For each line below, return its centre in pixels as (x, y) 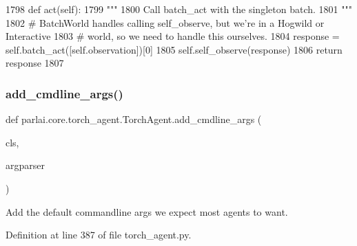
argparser (25, 165)
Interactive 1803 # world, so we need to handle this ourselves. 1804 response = (173, 36)
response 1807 (35, 63)
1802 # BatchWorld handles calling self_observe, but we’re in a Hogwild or (165, 22)
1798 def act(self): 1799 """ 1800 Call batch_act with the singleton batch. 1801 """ (179, 9)
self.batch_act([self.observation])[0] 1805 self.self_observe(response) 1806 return (174, 49)
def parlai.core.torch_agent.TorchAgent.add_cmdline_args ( (134, 119)
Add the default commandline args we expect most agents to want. (147, 211)
